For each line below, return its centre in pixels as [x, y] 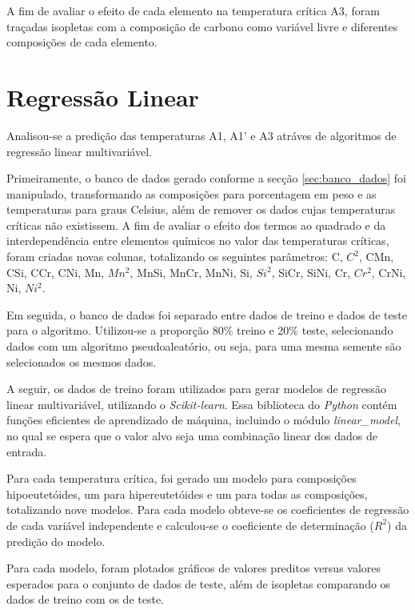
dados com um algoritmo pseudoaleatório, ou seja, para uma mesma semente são [204, 346]
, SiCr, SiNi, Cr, [311, 272]
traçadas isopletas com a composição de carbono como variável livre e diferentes [202, 26]
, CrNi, [389, 272]
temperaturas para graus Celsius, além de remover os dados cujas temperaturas [201, 209]
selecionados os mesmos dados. [82, 361]
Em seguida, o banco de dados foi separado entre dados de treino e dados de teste [207, 314]
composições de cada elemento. [82, 42]
